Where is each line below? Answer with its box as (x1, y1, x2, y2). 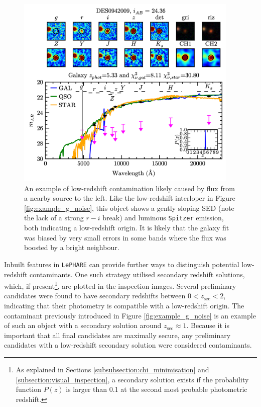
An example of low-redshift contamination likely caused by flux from (24, 183, 235, 193)
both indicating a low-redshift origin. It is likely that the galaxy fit (24, 222, 229, 233)
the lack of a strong (24, 212, 84, 223)
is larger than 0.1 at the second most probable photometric (66, 384, 247, 394)
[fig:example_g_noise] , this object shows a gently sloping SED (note (24, 202, 234, 213)
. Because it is (186, 320, 230, 331)
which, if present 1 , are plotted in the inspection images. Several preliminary (4, 279, 236, 291)
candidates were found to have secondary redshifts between (4, 290, 186, 301)
